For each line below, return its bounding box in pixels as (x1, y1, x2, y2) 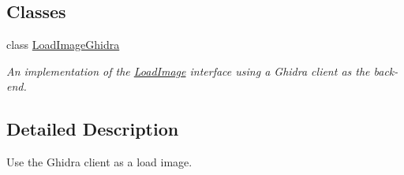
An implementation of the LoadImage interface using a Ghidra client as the (6, 62, 370, 79)
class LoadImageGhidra (6, 36, 120, 53)
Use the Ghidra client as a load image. (6, 154, 193, 170)
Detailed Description (6, 117, 179, 141)
